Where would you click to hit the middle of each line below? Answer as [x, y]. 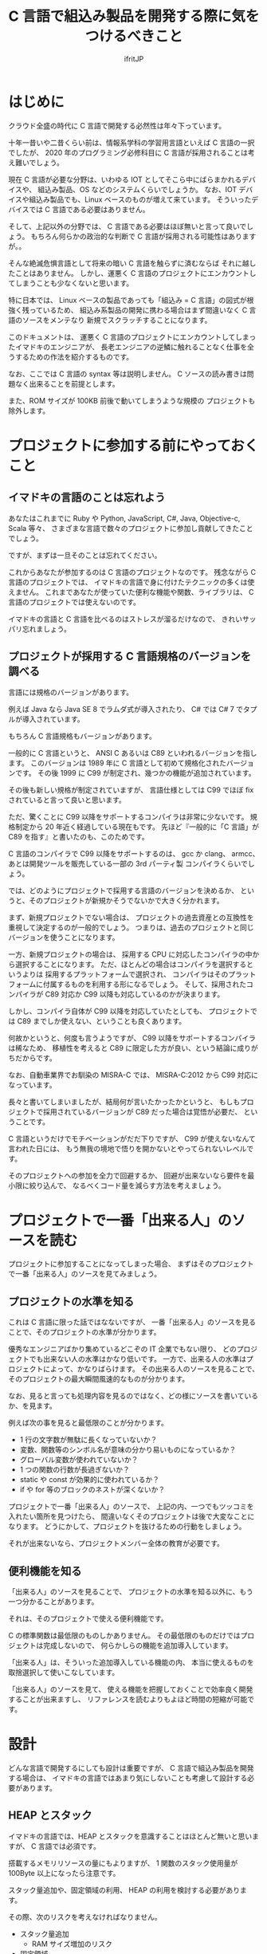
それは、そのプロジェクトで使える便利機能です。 [88, 1618]
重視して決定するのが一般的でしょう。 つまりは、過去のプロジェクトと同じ [131, 927]
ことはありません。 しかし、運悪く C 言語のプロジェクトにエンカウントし [135, 273]
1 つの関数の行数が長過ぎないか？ [75, 1470]
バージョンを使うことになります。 [64, 937]
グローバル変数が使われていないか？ [79, 1460]
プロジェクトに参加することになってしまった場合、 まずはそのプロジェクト [131, 1264]
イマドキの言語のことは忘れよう [87, 498]
